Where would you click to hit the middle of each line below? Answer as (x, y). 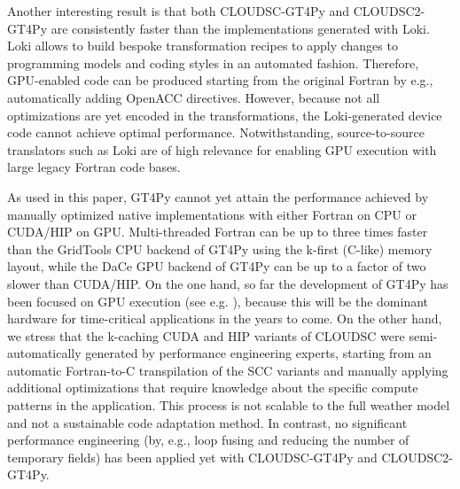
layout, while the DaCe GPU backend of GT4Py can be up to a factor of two (217, 266)
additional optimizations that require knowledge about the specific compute (213, 388)
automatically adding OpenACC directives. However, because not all (194, 97)
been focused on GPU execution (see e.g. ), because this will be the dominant (218, 301)
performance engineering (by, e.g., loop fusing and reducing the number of (208, 440)
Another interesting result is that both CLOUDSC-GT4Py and (179, 11)
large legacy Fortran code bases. (94, 167)
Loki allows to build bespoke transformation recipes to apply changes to (203, 46)
